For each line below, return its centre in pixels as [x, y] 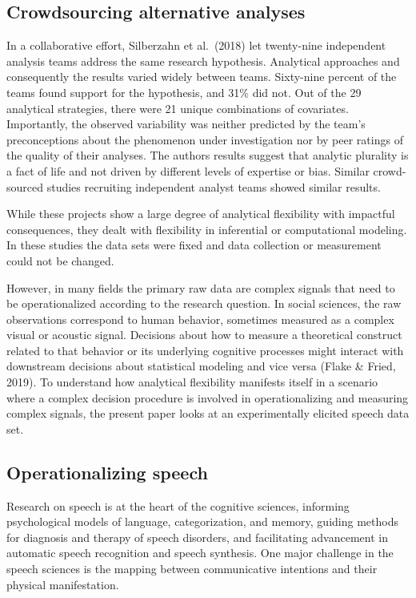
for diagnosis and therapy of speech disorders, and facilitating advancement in [197, 537]
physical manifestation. [63, 584]
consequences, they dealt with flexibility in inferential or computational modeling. [207, 229]
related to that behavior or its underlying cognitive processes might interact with [205, 350]
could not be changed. [60, 260]
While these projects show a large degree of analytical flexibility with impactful [201, 214]
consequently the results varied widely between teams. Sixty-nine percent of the [202, 77]
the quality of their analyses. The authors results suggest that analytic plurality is [208, 155]
